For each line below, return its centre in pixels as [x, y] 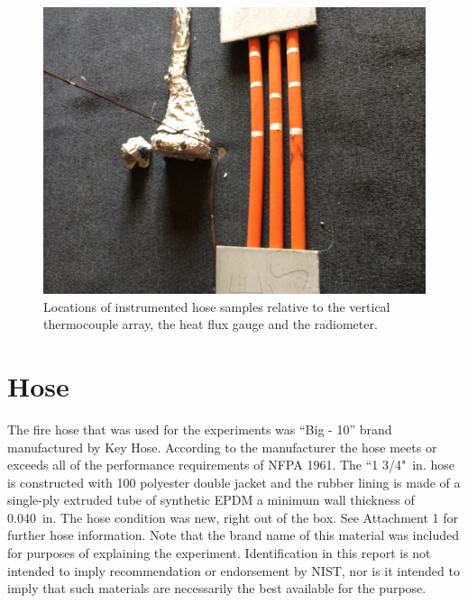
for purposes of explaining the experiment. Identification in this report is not [219, 553]
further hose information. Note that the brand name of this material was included [233, 535]
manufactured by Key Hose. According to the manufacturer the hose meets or [222, 447]
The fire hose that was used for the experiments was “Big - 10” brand [200, 429]
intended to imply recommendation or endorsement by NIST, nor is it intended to [234, 570]
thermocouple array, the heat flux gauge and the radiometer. [211, 324]
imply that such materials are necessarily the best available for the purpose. [217, 588]
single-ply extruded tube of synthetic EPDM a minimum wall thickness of [211, 500]
